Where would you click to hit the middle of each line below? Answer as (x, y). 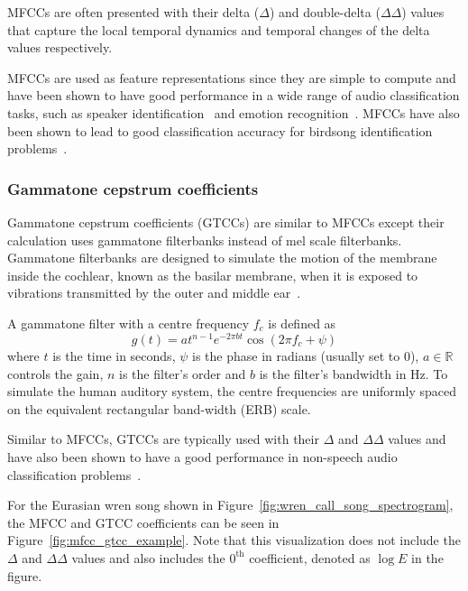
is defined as (302, 323)
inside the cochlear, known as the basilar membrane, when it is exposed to (213, 275)
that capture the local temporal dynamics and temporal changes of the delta (219, 29)
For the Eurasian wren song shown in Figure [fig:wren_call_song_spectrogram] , (230, 505)
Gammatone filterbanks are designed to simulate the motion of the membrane (222, 258)
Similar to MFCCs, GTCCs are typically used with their (163, 439)
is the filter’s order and (183, 373)
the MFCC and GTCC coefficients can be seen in (143, 522)
